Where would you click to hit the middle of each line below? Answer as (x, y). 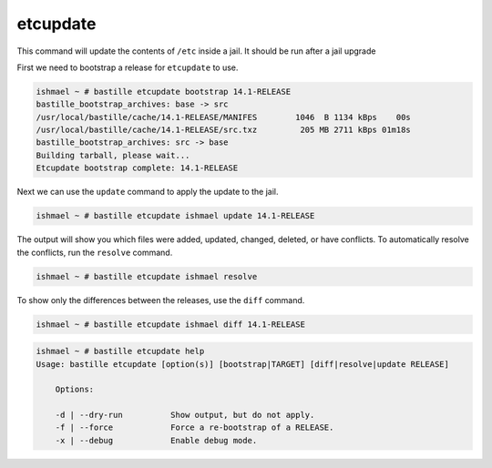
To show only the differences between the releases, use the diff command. (161, 300)
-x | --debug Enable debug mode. (156, 440)
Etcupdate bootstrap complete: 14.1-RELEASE (137, 168)
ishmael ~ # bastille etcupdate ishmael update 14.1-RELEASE (175, 216)
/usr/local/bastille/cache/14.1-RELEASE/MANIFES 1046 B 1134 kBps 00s (224, 117)
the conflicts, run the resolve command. (95, 252)
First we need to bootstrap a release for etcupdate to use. (128, 67)
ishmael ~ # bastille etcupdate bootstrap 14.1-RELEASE (164, 92)
